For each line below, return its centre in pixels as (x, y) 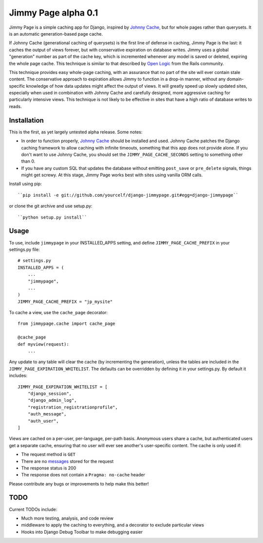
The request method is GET (48, 454)
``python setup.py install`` (52, 217)
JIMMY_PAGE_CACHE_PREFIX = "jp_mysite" (65, 301)
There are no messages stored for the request (67, 461)
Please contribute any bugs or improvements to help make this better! (79, 484)
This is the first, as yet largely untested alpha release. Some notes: (76, 132)
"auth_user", (43, 421)
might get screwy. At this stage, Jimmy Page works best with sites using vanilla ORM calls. (112, 175)
